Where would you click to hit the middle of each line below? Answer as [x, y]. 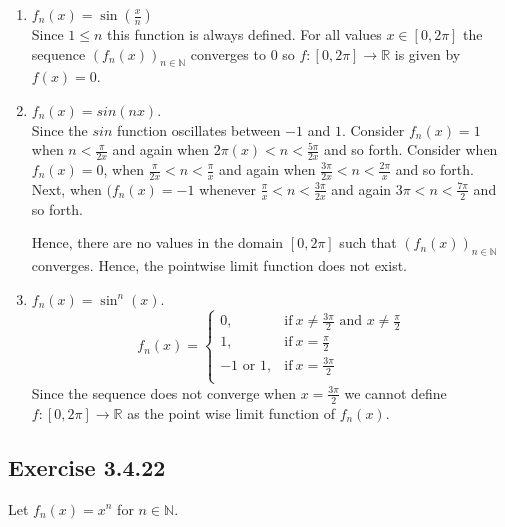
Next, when [66, 188]
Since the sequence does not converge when [164, 392]
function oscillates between [198, 129]
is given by [427, 53]
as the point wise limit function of [231, 412]
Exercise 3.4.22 [87, 466]
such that [368, 242]
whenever [227, 188]
